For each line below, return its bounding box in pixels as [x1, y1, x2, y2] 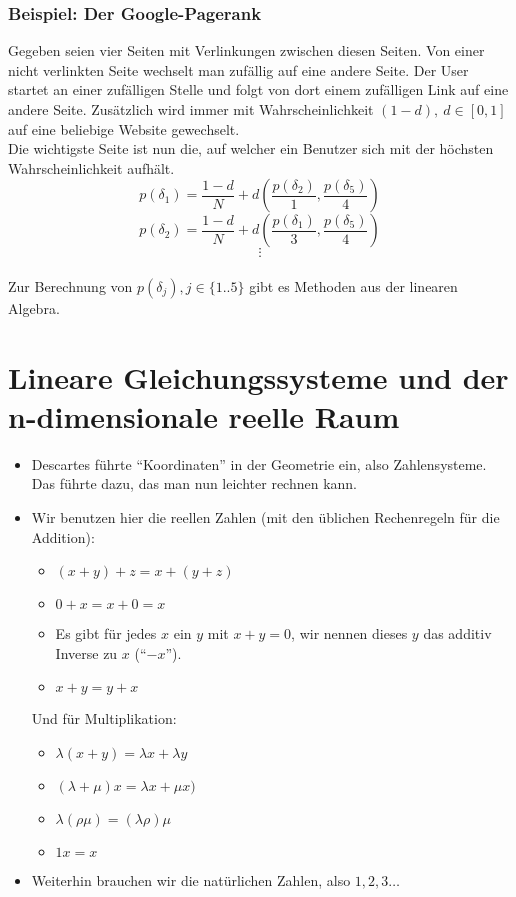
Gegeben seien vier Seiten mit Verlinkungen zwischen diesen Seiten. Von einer [8, 40, 485, 61]
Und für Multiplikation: [31, 708, 177, 729]
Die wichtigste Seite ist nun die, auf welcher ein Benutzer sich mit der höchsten [8, 138, 494, 159]
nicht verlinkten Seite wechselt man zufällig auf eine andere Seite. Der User [8, 59, 469, 80]
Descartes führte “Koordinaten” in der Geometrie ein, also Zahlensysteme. [31, 453, 487, 474]
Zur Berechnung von [8, 275, 133, 296]
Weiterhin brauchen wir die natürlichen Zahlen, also [31, 870, 351, 891]
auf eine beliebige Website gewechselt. [8, 118, 240, 139]
